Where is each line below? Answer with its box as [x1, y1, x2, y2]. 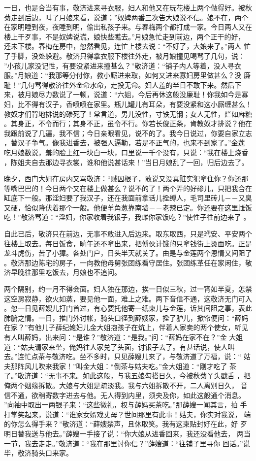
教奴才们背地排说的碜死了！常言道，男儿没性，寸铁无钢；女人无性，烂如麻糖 [4, 108, 252, 119]
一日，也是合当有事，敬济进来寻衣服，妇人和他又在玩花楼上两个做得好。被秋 [4, 2, 252, 12]
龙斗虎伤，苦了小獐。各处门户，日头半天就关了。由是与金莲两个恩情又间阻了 [4, 248, 252, 258]
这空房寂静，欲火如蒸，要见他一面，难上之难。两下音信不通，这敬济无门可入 [4, 293, 252, 303]
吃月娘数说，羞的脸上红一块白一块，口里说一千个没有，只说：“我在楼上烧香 [4, 147, 249, 157]
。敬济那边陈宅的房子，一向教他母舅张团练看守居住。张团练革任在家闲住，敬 [4, 257, 252, 267]
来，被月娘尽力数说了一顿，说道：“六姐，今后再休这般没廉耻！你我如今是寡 [4, 89, 249, 99]
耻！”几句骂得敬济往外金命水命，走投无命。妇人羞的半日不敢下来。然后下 [4, 79, 242, 90]
